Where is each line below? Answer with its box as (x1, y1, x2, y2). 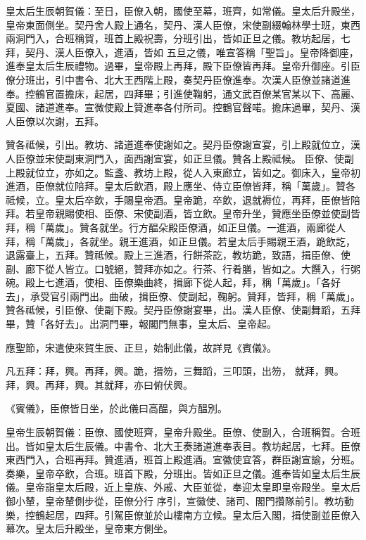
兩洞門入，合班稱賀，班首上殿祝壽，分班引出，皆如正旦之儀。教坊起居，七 (6, 31, 351, 46)
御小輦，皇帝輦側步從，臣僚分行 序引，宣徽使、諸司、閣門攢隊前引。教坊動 (6, 494, 354, 508)
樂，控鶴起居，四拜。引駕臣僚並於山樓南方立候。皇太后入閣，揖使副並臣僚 (6, 507, 351, 522)
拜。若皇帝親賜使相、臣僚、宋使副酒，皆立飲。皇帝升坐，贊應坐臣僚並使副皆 (6, 206, 360, 221)
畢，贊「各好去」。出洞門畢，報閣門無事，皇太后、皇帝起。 (6, 316, 277, 331)
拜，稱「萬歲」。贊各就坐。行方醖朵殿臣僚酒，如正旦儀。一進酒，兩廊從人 (6, 219, 346, 234)
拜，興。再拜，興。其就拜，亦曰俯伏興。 (6, 377, 193, 392)
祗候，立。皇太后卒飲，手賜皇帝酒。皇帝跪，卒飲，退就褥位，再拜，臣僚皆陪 (6, 192, 360, 207)
